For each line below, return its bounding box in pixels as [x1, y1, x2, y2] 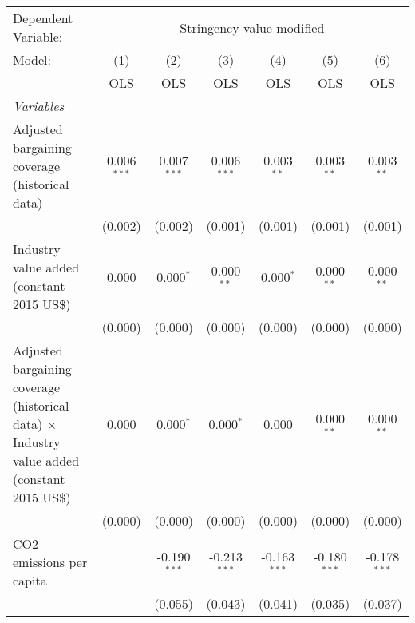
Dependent [13, 9, 73, 27]
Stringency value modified [180, 18, 325, 37]
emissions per [13, 553, 88, 571]
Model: [13, 50, 52, 69]
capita [13, 571, 47, 589]
